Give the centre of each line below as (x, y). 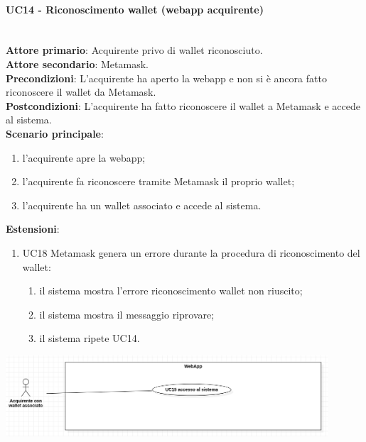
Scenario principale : (55, 133)
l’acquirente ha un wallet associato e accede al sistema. (142, 205)
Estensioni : (33, 229)
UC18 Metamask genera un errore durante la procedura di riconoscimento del (191, 252)
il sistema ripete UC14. (90, 338)
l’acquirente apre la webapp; (84, 157)
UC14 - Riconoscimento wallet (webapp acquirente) (135, 9)
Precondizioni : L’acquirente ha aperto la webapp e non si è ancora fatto (166, 78)
